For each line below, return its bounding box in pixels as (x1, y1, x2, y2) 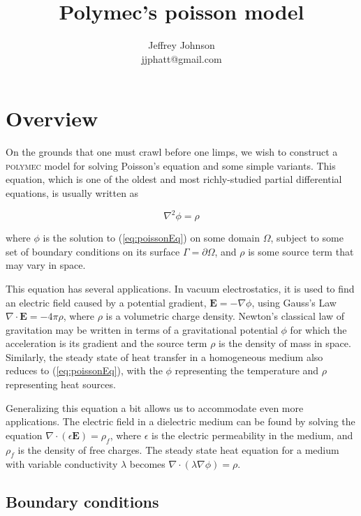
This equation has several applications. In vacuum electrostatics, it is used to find (6, 281, 355, 295)
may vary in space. (6, 258, 86, 272)
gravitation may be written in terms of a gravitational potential (6, 322, 278, 337)
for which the (290, 322, 347, 337)
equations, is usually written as (6, 186, 139, 200)
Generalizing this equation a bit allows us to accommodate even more (6, 400, 304, 415)
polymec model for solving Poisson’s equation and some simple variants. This (6, 158, 336, 172)
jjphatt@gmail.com (141, 51, 222, 66)
